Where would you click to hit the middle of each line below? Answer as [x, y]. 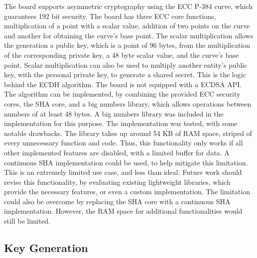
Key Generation [46, 248]
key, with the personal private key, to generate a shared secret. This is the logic [125, 74]
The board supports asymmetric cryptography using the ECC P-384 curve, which [128, 6]
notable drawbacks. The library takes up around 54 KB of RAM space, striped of [128, 133]
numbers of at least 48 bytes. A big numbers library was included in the [114, 113]
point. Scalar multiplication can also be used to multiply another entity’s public [126, 64]
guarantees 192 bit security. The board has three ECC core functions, [110, 16]
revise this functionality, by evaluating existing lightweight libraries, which [117, 182]
